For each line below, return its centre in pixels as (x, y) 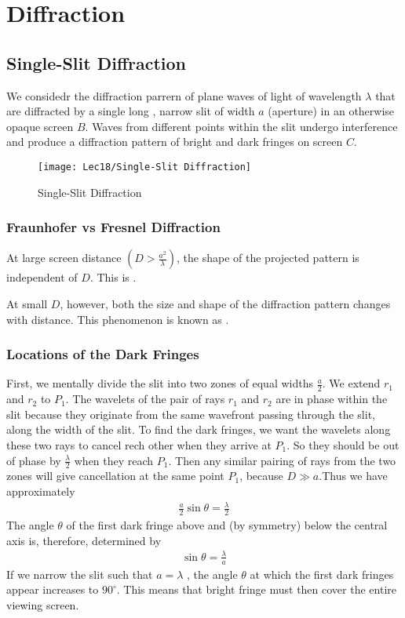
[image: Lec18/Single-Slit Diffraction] (145, 167)
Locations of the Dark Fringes (103, 354)
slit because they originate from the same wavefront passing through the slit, (191, 414)
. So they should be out (343, 445)
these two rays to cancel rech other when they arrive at (139, 445)
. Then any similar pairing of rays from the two (282, 460)
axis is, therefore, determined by (84, 540)
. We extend (351, 383)
